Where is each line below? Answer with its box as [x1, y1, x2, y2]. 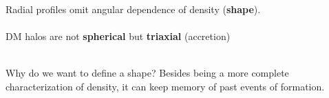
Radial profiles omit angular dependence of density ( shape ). [6, 2, 261, 16]
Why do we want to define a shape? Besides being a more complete [6, 66, 289, 80]
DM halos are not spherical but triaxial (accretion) [6, 29, 231, 43]
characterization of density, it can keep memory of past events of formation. [6, 79, 325, 93]
